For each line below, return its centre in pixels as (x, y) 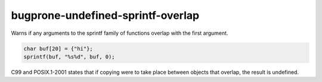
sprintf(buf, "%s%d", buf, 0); (69, 57)
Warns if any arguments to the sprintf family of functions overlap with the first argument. (120, 33)
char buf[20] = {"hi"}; (58, 48)
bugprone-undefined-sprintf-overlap (105, 15)
